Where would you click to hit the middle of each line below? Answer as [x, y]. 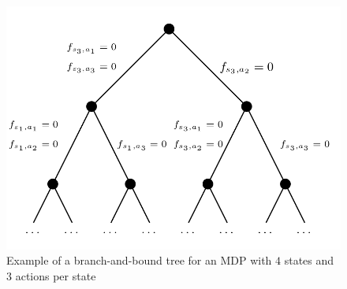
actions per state [56, 275]
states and [309, 260]
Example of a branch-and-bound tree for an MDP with [139, 260]
